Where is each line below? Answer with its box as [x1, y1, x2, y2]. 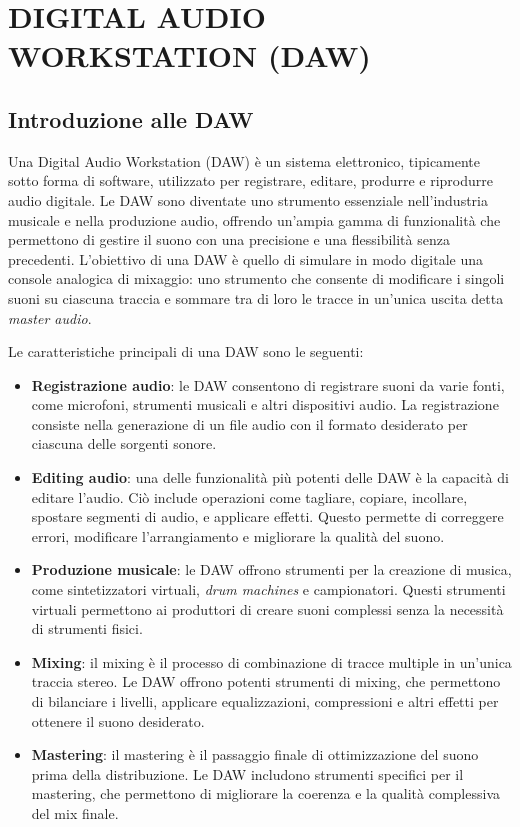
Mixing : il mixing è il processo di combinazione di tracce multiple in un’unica [31, 651, 512, 672]
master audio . [8, 307, 92, 328]
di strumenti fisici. [31, 618, 143, 639]
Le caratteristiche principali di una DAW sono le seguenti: [8, 341, 364, 362]
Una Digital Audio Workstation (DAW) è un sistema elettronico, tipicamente [8, 150, 481, 171]
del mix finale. [31, 802, 119, 823]
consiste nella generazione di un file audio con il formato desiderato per [31, 413, 468, 434]
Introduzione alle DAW [8, 103, 254, 134]
